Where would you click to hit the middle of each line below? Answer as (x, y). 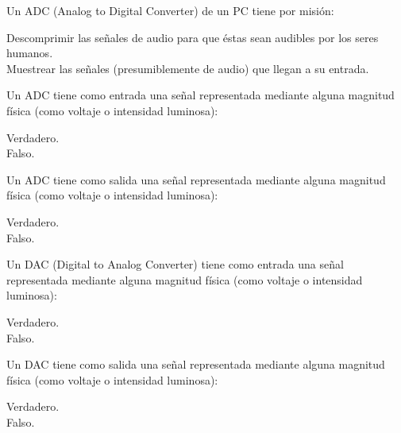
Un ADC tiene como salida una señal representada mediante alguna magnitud (196, 179)
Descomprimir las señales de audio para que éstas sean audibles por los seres (193, 37)
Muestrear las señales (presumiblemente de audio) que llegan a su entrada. (188, 68)
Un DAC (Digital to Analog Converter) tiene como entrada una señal (175, 264)
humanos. (30, 53)
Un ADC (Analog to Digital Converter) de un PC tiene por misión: (170, 10)
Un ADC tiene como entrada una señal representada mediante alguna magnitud (200, 95)
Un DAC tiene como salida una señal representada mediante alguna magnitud (196, 364)
